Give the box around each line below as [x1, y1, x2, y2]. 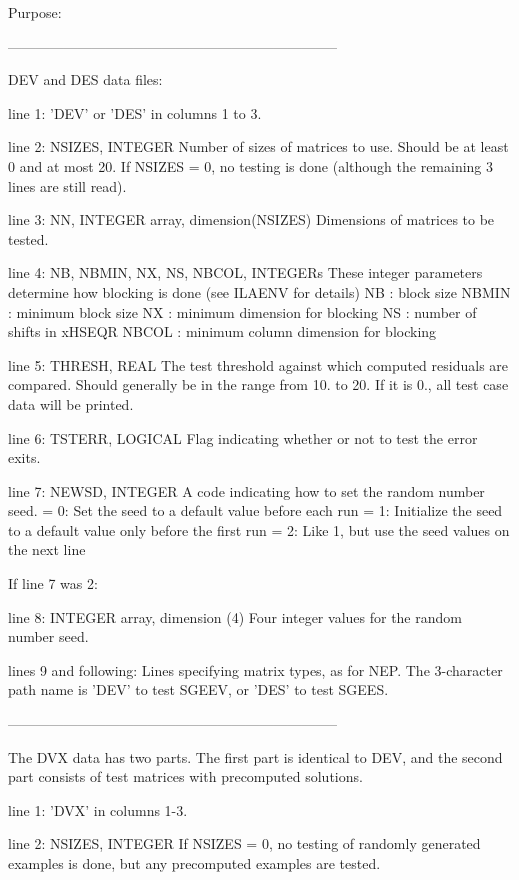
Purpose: [8, 2, 62, 22]
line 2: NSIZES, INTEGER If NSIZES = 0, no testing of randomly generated [8, 833, 481, 854]
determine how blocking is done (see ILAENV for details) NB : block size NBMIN [8, 281, 511, 302]
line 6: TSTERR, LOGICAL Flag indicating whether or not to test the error [8, 427, 478, 448]
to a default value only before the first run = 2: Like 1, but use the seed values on [8, 519, 510, 540]
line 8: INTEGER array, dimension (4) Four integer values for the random [8, 606, 462, 627]
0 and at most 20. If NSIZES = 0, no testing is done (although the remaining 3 [8, 155, 494, 176]
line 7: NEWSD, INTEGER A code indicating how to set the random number [8, 480, 485, 501]
